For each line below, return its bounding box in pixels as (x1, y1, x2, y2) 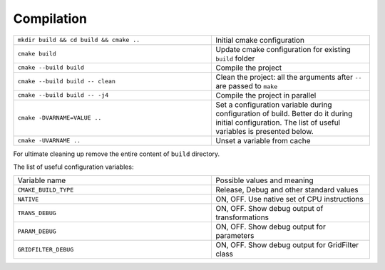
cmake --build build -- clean (17, 78, 115, 85)
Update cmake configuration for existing (215, 44, 351, 54)
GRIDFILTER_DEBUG (17, 246, 74, 253)
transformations (215, 212, 269, 222)
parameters (215, 231, 255, 241)
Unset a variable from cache (215, 135, 311, 145)
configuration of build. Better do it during (215, 108, 353, 118)
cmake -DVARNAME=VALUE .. (17, 114, 102, 122)
